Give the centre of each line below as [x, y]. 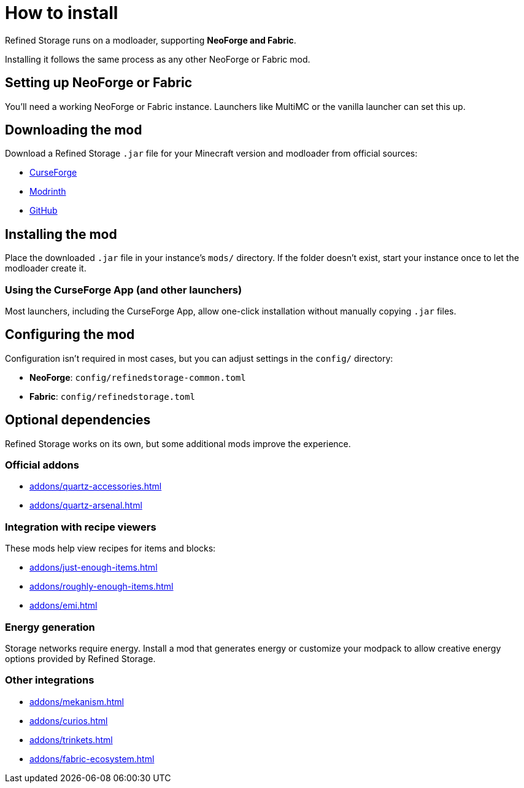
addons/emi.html [64, 606]
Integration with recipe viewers [81, 527]
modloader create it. [46, 268]
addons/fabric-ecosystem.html [92, 759]
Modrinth [48, 192]
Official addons [42, 465]
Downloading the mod [74, 130]
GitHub [44, 211]
